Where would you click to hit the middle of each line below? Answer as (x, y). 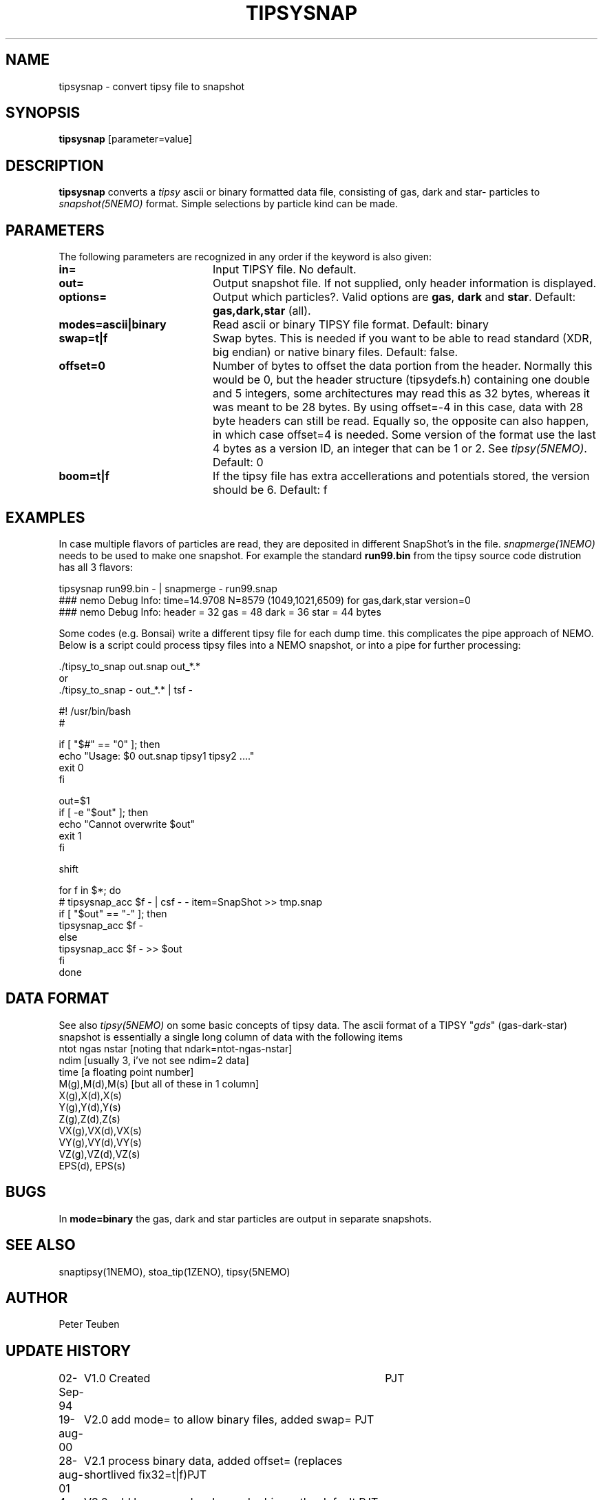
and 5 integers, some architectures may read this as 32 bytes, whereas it (401, 394)
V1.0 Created (117, 1378)
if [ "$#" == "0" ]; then (109, 744)
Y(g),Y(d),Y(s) (90, 1107)
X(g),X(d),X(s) (90, 1095)
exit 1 (70, 835)
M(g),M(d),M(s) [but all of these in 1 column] (159, 1083)
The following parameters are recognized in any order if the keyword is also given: (245, 257)
